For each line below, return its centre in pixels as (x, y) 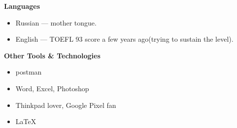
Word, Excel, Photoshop (52, 88)
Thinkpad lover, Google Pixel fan (66, 105)
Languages (22, 6)
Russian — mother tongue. (56, 22)
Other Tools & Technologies (52, 55)
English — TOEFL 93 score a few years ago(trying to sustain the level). (124, 39)
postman (29, 72)
